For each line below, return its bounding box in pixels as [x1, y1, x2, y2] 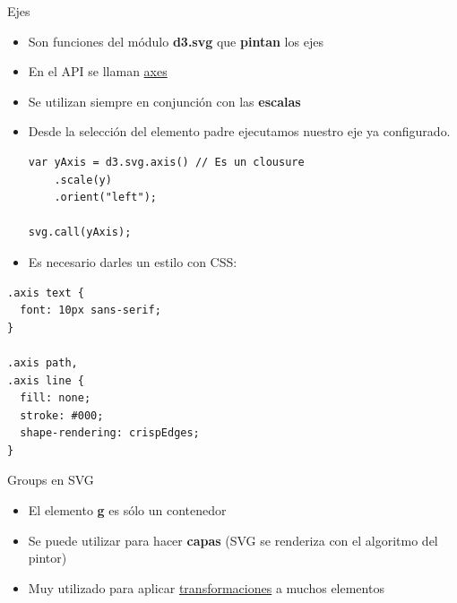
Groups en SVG [7, 470, 94, 489]
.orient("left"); [54, 191, 157, 204]
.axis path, [7, 356, 78, 369]
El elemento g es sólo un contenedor [28, 501, 227, 520]
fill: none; [20, 392, 91, 405]
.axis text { [7, 286, 84, 299]
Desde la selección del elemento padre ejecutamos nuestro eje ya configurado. [28, 122, 451, 141]
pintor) [28, 548, 67, 567]
